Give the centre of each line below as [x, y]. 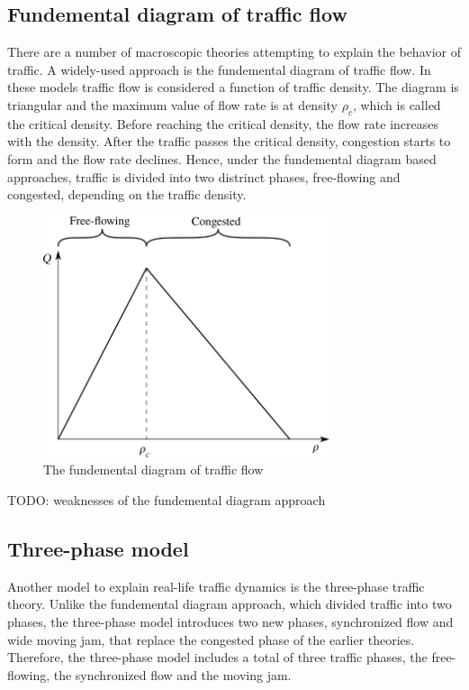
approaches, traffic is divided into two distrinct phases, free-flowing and [204, 176]
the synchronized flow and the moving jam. [172, 674]
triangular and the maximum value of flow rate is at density [172, 104]
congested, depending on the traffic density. [127, 194]
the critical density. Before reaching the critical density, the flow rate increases [223, 123]
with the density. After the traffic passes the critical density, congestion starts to [229, 141]
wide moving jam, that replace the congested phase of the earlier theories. [211, 639]
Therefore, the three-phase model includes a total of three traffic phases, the [217, 657]
